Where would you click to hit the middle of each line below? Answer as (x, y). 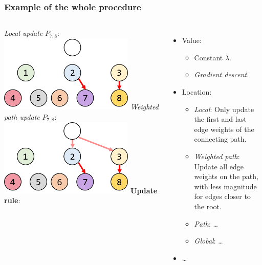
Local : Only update (224, 109)
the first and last (220, 119)
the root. (208, 206)
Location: (197, 92)
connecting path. (220, 139)
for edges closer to (222, 196)
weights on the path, (226, 176)
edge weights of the (224, 129)
